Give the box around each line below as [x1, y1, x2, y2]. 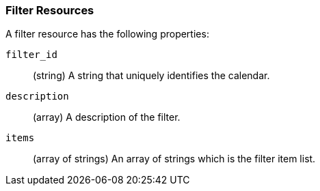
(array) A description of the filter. [33, 111, 181, 123]
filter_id [5, 49, 57, 61]
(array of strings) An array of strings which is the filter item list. [33, 153, 316, 165]
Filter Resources [5, 3, 94, 17]
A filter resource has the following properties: [5, 28, 209, 40]
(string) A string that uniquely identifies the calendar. [33, 70, 270, 82]
